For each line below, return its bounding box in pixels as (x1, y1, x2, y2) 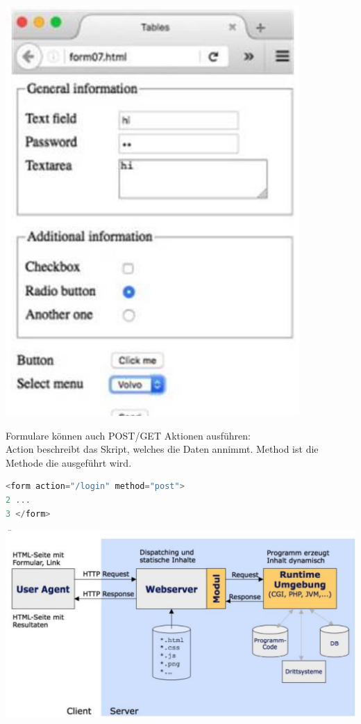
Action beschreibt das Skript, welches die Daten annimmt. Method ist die (6, 442, 319, 456)
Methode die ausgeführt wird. (6, 455, 132, 469)
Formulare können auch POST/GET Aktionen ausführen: (6, 428, 251, 442)
